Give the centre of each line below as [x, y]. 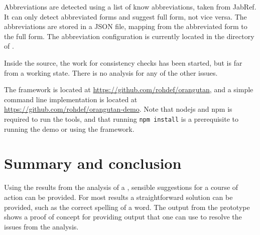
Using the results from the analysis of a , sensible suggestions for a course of [121, 187]
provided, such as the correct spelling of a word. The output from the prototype [127, 207]
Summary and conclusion [93, 163]
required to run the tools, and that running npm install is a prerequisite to [121, 119]
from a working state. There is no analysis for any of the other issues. [111, 72]
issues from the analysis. [41, 226]
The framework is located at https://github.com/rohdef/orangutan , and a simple [129, 89]
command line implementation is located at [71, 99]
